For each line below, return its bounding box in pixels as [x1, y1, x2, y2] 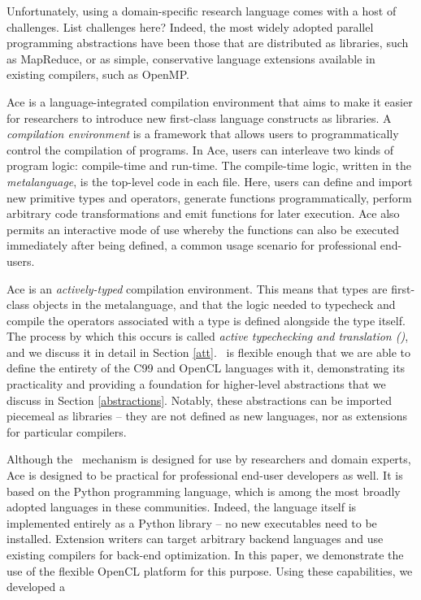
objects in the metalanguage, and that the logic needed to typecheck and [33, 296, 396, 313]
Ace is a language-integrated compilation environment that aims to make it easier [7, 93, 413, 110]
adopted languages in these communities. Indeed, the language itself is [7, 498, 357, 515]
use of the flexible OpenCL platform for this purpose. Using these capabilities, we [7, 562, 413, 579]
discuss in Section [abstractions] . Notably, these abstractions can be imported [7, 391, 393, 408]
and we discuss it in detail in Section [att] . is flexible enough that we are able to [7, 343, 410, 360]
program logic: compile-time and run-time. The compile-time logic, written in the [7, 157, 411, 174]
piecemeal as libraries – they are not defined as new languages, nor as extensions [7, 407, 407, 424]
